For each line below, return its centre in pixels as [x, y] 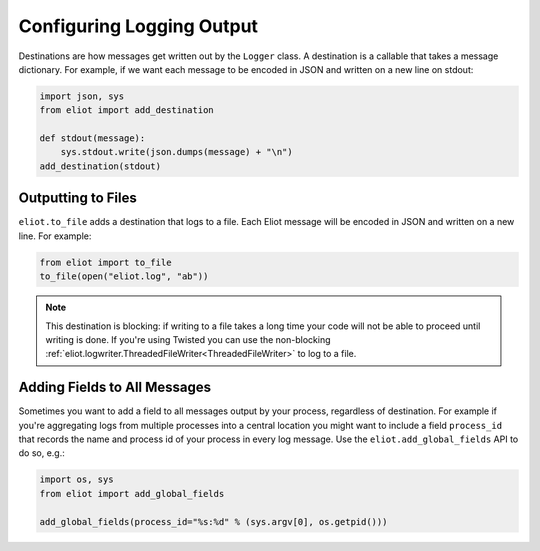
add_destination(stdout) [100, 166]
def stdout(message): [92, 138]
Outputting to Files [77, 198]
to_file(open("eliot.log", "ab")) [124, 276]
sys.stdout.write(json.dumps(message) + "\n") [177, 152]
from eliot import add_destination [126, 110]
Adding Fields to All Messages [115, 387]
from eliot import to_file [105, 262]
